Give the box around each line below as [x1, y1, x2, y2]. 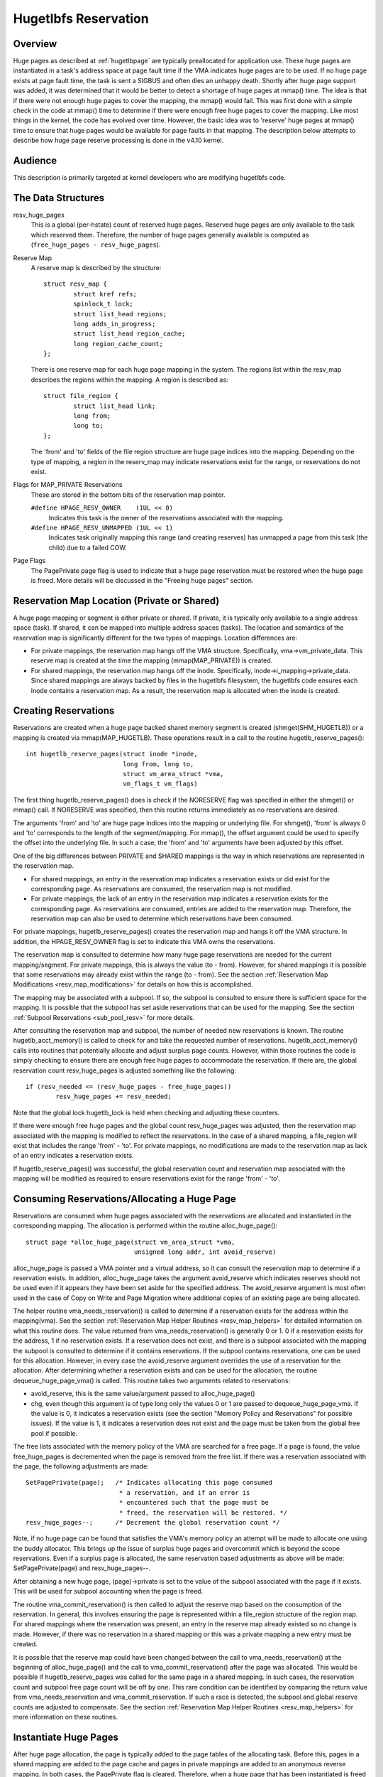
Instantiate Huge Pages [13, 1731, 118, 1743]
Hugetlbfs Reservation [13, 11, 149, 26]
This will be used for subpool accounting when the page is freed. [13, 1587, 204, 1596]
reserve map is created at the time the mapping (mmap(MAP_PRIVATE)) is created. [30, 656, 273, 665]
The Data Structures [13, 192, 105, 204]
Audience [13, 155, 57, 166]
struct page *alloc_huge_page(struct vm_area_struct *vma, [26, 1238, 235, 1246]
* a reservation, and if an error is [118, 1488, 250, 1496]
